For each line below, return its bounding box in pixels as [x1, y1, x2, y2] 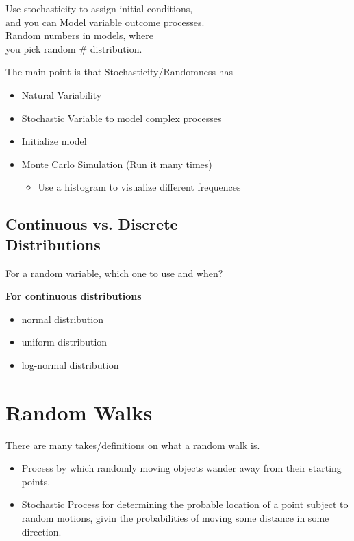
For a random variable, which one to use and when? [5, 265, 223, 280]
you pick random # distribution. [5, 41, 142, 56]
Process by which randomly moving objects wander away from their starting [21, 461, 342, 475]
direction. [21, 524, 62, 538]
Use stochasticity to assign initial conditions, [5, 1, 193, 15]
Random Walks [5, 398, 153, 426]
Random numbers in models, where [5, 28, 153, 43]
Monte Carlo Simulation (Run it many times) [21, 156, 212, 171]
